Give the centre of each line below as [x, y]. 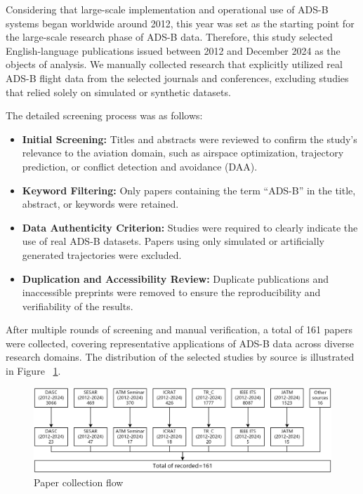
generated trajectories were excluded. [102, 254]
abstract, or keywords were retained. [100, 204]
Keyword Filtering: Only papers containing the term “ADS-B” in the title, [189, 190]
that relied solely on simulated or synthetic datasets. [118, 92]
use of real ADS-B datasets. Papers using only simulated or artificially [173, 241]
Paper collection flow [79, 482]
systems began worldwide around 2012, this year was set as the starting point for [180, 23]
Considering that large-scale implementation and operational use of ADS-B [167, 9]
